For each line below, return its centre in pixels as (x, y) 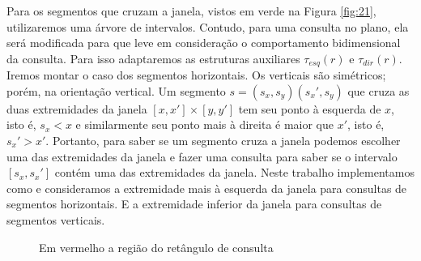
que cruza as (378, 90)
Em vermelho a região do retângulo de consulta (156, 247)
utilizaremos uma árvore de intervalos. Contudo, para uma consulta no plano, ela (208, 26)
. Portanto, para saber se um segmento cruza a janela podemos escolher (223, 141)
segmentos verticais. (56, 219)
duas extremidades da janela (77, 108)
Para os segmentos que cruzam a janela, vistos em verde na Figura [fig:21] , (191, 11)
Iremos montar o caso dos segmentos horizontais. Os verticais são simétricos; (196, 75)
